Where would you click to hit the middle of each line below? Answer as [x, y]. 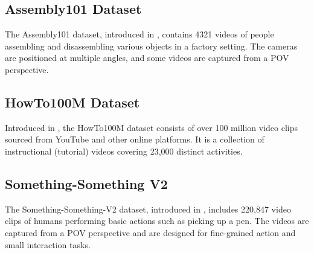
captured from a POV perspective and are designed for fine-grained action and [150, 232]
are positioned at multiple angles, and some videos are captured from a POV [147, 58]
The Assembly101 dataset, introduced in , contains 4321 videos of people [139, 34]
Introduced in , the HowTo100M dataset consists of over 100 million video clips [152, 127]
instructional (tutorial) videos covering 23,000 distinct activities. [124, 151]
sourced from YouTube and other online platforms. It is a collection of [135, 139]
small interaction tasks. [48, 244]
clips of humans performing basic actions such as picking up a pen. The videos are [157, 221]
